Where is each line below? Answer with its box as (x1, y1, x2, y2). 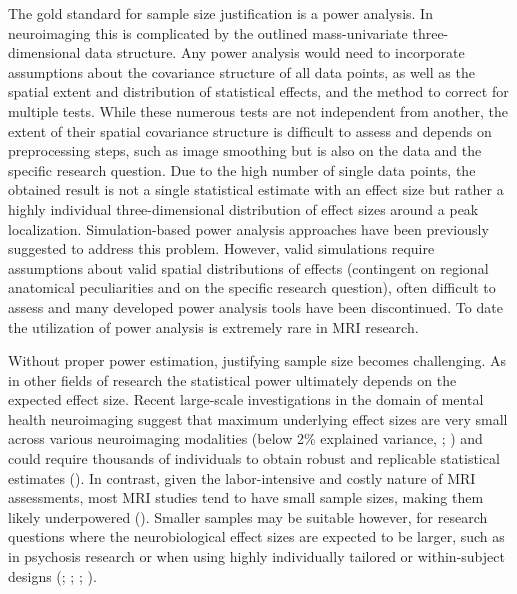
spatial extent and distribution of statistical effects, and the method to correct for (8, 81, 509, 102)
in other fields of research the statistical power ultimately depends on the (8, 369, 457, 390)
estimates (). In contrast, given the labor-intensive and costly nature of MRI (8, 467, 476, 488)
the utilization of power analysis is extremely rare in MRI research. (8, 316, 419, 337)
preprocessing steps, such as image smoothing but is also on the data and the (8, 140, 482, 161)
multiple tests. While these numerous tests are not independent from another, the (8, 100, 508, 121)
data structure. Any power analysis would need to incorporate (85, 42, 465, 63)
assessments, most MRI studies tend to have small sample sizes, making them (8, 487, 484, 508)
